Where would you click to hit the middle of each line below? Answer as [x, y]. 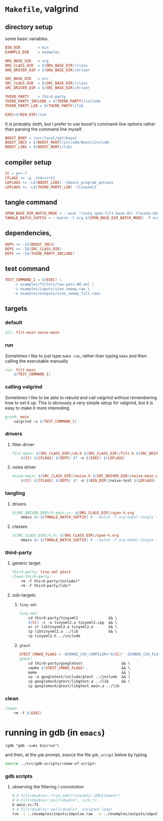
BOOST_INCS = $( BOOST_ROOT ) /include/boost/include [57, 142]
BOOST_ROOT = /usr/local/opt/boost [41, 138]
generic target [26, 563]
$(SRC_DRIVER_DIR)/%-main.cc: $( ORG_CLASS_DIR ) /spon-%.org [73, 513]
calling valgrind [24, 387]
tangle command [31, 202]
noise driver [24, 467]
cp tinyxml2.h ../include [55, 636]
